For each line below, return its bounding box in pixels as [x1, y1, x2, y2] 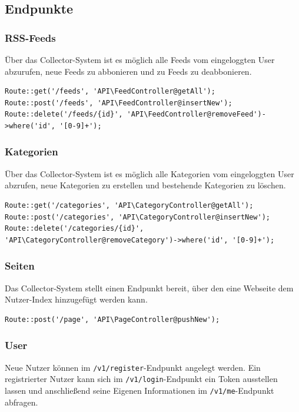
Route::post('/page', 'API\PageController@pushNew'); [5, 315, 220, 324]
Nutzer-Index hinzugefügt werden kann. [5, 293, 148, 305]
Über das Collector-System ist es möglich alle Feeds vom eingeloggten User [5, 54, 275, 65]
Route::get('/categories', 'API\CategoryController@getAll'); [5, 201, 254, 210]
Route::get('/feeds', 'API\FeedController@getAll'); [5, 87, 215, 96]
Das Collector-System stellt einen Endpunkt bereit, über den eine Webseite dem [5, 281, 294, 294]
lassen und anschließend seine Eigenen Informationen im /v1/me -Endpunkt [5, 384, 274, 396]
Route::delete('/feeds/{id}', [5, 110, 123, 119]
